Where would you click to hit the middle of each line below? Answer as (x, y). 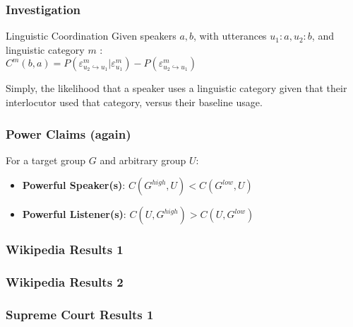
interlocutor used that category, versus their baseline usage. (134, 102)
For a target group (46, 160)
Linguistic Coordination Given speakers (91, 36)
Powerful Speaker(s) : (74, 185)
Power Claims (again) (68, 133)
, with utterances (230, 36)
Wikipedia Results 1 (65, 249)
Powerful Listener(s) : (74, 214)
